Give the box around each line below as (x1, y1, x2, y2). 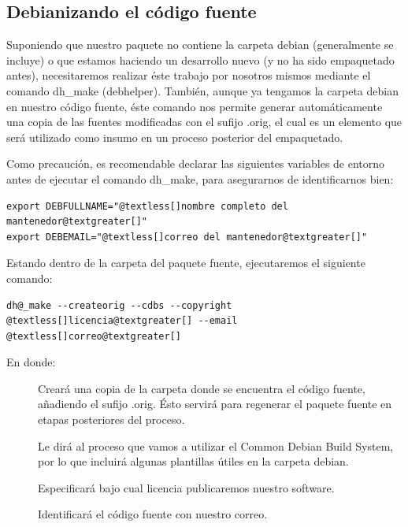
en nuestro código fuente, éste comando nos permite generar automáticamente (6, 98, 383, 114)
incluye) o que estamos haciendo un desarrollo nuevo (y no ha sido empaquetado (6, 51, 395, 68)
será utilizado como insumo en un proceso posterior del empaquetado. (6, 128, 343, 145)
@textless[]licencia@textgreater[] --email (6, 315, 238, 327)
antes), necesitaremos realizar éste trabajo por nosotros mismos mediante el (6, 67, 371, 84)
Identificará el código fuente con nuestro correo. (38, 506, 268, 522)
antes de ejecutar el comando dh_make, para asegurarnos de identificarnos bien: (6, 170, 394, 187)
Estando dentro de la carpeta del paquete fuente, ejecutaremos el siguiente (6, 254, 365, 271)
